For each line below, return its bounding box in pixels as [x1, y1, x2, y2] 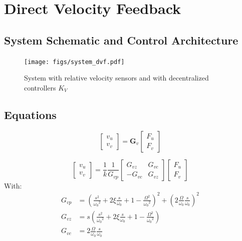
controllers [24, 82, 56, 92]
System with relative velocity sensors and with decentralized [24, 72, 209, 83]
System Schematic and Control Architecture [4, 32, 238, 47]
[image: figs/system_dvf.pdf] [24, 58, 125, 65]
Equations [4, 106, 57, 122]
